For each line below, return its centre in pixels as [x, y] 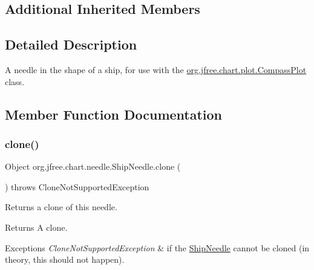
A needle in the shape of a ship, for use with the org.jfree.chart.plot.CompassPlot [156, 69]
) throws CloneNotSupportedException [77, 186]
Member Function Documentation [114, 114]
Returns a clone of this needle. [61, 207]
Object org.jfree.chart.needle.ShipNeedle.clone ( [93, 166]
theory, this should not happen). [65, 259]
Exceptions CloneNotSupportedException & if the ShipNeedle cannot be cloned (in [157, 247]
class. [15, 81]
